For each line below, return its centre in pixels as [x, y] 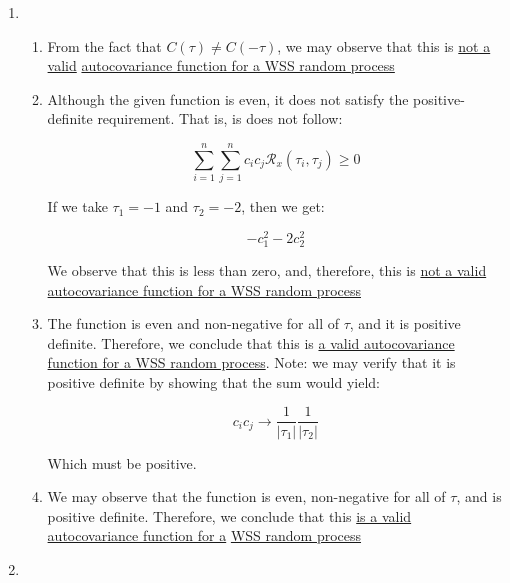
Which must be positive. [122, 462]
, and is [479, 496]
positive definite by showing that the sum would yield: [213, 381]
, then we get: [283, 206]
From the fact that [104, 45]
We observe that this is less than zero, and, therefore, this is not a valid [267, 269]
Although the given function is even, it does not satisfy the [228, 98]
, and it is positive [405, 323]
